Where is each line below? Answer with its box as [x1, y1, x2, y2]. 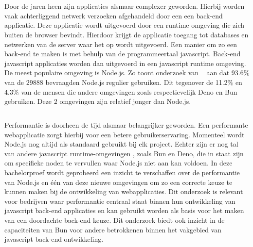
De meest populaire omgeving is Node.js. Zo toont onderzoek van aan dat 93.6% [4, 67, 250, 78]
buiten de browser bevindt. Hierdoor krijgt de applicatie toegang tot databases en [4, 29, 249, 39]
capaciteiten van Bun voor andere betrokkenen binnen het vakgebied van [4, 224, 221, 234]
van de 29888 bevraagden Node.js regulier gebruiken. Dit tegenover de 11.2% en [4, 77, 242, 87]
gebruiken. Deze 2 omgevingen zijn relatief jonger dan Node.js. [4, 96, 191, 106]
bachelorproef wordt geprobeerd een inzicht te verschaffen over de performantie [4, 167, 240, 178]
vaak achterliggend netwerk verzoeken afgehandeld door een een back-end [4, 10, 223, 20]
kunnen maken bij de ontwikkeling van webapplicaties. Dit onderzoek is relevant [4, 186, 243, 197]
